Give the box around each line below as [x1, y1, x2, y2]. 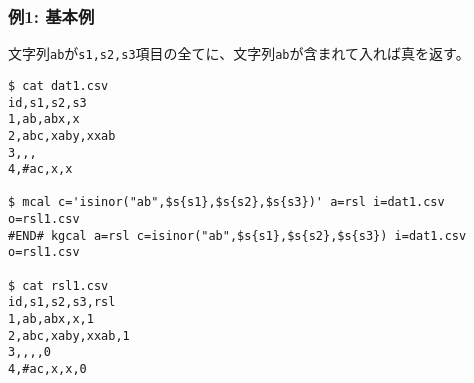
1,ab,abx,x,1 [8, 312, 94, 327]
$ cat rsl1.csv [8, 278, 109, 293]
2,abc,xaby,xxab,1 [8, 328, 130, 343]
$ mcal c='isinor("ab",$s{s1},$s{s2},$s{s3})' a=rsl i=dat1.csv [8, 195, 445, 210]
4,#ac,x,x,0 [8, 362, 87, 377]
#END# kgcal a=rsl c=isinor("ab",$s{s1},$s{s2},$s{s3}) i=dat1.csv [8, 228, 467, 243]
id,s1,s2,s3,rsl [8, 295, 116, 310]
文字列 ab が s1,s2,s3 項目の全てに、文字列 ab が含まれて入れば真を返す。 [8, 43, 470, 64]
